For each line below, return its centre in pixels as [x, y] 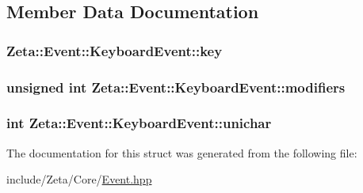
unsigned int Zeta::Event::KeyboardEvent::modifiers [176, 87]
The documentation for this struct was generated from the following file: [182, 152]
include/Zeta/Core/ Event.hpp [79, 179]
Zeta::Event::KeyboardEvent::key [115, 50]
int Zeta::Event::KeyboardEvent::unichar [139, 123]
